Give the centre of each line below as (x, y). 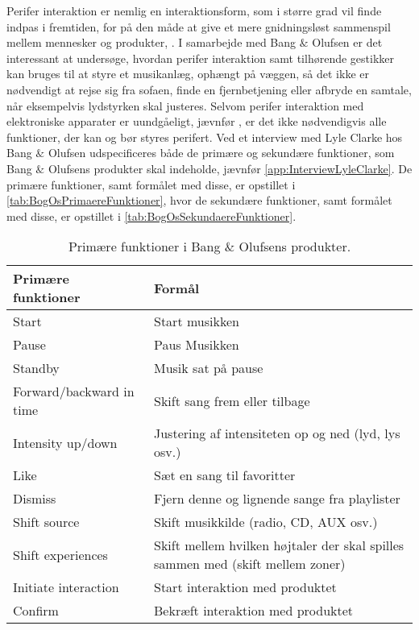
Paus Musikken (197, 345)
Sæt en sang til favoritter (225, 475)
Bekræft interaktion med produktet (254, 611)
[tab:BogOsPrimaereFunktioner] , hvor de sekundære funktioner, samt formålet (199, 200)
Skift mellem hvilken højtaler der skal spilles (279, 545)
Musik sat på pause (209, 368)
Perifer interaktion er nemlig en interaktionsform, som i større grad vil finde (194, 10)
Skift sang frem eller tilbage (232, 400)
